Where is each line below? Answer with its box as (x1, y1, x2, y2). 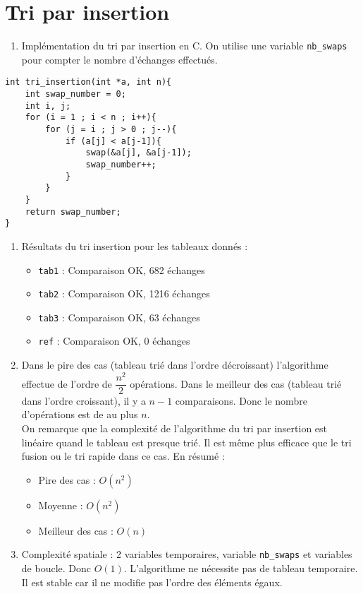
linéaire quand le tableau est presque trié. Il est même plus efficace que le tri (21, 434, 352, 449)
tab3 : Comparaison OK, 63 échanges (38, 309, 200, 324)
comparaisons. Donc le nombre (175, 393, 307, 408)
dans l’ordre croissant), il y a (21, 393, 146, 408)
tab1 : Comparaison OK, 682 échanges (38, 262, 205, 277)
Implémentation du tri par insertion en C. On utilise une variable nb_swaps (21, 38, 347, 53)
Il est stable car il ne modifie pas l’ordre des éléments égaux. (21, 574, 283, 589)
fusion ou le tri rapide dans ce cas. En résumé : (21, 449, 225, 463)
